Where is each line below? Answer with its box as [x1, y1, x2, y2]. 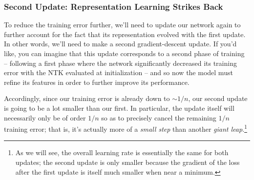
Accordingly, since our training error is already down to [4, 93, 170, 103]
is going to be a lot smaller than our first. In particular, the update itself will [4, 102, 234, 113]
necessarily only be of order [4, 112, 86, 122]
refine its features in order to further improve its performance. [4, 77, 190, 87]
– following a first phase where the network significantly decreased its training [4, 58, 237, 68]
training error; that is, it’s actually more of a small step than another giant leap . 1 [4, 122, 247, 134]
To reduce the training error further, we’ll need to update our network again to [4, 20, 241, 30]
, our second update [188, 93, 248, 103]
